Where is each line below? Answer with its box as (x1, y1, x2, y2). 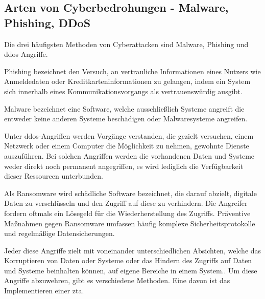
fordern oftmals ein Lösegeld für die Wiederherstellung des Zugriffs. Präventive (4, 207, 251, 218)
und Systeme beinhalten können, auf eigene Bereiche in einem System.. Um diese (4, 265, 257, 275)
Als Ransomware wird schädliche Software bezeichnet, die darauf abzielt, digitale (4, 187, 257, 198)
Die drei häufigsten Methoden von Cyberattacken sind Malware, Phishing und (4, 38, 249, 49)
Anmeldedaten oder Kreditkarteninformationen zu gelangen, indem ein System (4, 76, 251, 87)
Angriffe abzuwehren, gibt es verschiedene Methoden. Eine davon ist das (4, 275, 230, 286)
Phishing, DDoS (4, 14, 91, 30)
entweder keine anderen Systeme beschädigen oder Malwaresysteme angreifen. (4, 113, 248, 124)
